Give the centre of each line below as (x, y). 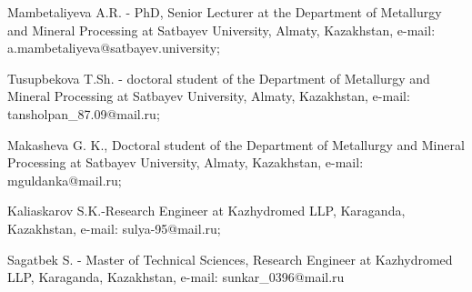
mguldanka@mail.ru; (65, 180)
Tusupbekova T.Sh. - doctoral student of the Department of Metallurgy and (219, 78)
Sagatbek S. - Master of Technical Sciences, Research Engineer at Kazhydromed (230, 259)
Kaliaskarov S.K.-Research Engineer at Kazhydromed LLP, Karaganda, (206, 211)
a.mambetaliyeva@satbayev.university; (114, 48)
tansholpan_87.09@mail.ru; (84, 113)
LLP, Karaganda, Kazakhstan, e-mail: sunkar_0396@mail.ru (176, 277)
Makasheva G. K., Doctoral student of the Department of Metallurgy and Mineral (236, 144)
